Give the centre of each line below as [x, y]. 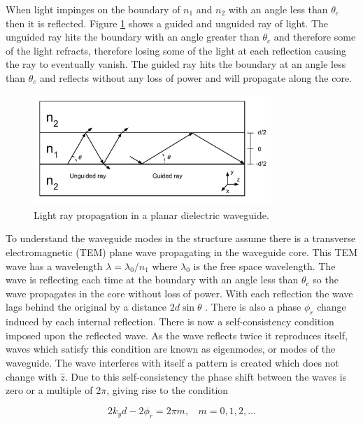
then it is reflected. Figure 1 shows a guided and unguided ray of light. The [167, 23]
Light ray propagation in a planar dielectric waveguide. [151, 214]
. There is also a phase [253, 307]
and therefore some [315, 37]
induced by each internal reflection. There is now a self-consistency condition [170, 321]
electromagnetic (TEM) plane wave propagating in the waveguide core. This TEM [182, 252]
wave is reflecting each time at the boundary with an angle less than [152, 280]
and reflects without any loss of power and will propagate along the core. [196, 77]
